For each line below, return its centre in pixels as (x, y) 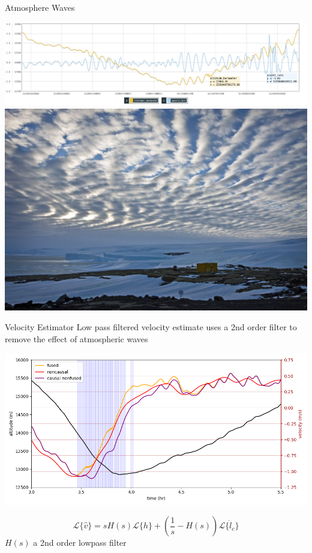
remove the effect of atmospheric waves (76, 338)
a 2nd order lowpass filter (80, 542)
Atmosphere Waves (40, 7)
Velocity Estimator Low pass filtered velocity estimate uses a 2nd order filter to (151, 327)
